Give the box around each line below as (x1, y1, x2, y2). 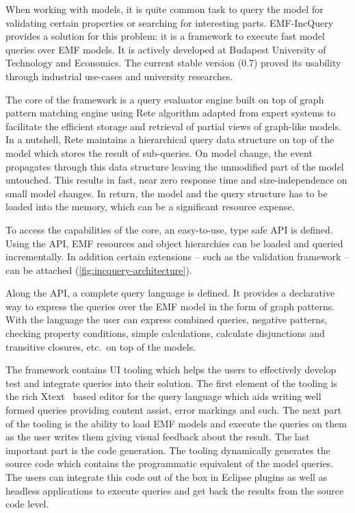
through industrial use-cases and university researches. (5, 68, 233, 83)
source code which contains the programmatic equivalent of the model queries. (5, 456, 334, 471)
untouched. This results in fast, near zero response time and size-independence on (5, 173, 347, 187)
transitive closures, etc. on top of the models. (5, 339, 196, 353)
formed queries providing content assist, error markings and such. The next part (5, 403, 342, 417)
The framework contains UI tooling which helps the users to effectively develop (5, 362, 337, 377)
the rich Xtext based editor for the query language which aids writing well (5, 389, 321, 403)
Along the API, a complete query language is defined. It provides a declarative (5, 286, 335, 300)
